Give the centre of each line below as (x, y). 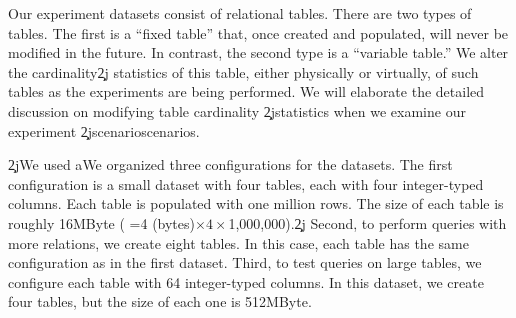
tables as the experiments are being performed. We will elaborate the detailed (246, 91)
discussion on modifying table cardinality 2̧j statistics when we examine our (237, 110)
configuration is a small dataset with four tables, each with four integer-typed (246, 183)
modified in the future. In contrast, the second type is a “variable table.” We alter (258, 52)
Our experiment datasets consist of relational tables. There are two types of (240, 13)
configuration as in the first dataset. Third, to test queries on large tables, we (245, 262)
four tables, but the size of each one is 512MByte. (160, 301)
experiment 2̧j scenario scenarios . (104, 130)
